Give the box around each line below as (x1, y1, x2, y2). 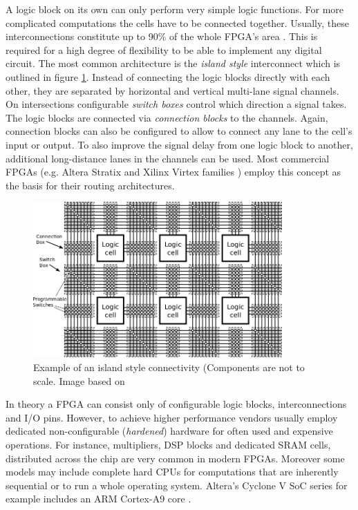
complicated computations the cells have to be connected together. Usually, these (6, 15, 349, 30)
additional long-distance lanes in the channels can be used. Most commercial (6, 151, 330, 165)
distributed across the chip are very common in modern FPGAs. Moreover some (6, 451, 345, 465)
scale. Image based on (33, 373, 125, 388)
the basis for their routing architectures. (6, 178, 175, 192)
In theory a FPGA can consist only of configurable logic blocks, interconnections (6, 397, 347, 411)
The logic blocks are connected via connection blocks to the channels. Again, (6, 110, 328, 124)
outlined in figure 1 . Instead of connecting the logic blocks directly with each (6, 69, 330, 84)
